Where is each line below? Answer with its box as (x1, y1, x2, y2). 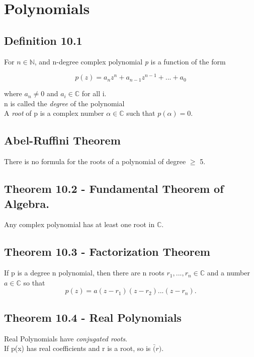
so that (23, 277, 45, 288)
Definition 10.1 (4, 32, 82, 48)
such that (126, 108, 155, 118)
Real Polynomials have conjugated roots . (4, 333, 127, 343)
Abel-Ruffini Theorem (4, 132, 121, 148)
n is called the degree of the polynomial (4, 98, 125, 108)
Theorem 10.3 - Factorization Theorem (4, 244, 210, 259)
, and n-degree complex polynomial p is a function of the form (34, 56, 226, 66)
